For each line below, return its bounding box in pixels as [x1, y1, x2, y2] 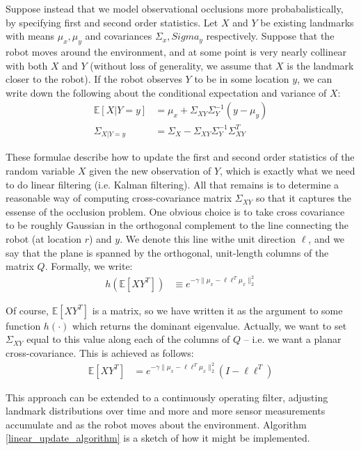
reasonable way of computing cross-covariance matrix [6, 191, 232, 205]
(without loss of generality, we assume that [90, 58, 273, 72]
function [6, 318, 41, 332]
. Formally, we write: [45, 259, 133, 273]
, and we [308, 231, 345, 246]
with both [6, 58, 48, 72]
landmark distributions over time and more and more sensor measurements [6, 403, 326, 418]
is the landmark [287, 58, 354, 72]
